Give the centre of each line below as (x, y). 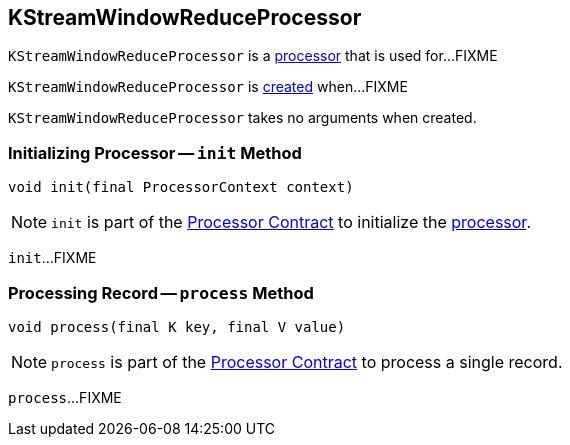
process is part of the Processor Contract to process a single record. (307, 361)
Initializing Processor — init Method (155, 152)
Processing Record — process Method (161, 292)
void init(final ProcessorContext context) (181, 187)
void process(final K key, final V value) (177, 326)
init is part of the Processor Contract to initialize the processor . (291, 222)
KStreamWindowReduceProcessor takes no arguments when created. (242, 118)
